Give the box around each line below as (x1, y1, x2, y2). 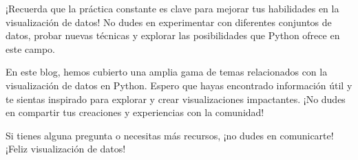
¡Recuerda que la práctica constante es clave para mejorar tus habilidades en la (6, 1, 339, 15)
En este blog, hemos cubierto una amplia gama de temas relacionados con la (6, 65, 328, 79)
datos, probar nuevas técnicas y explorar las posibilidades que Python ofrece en (6, 28, 340, 43)
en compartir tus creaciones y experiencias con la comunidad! (6, 105, 264, 119)
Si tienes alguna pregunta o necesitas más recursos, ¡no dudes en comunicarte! (6, 128, 334, 142)
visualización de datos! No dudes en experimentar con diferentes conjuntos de (6, 14, 332, 29)
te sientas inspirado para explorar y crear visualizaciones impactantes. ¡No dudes (6, 91, 346, 106)
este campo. (6, 41, 56, 56)
